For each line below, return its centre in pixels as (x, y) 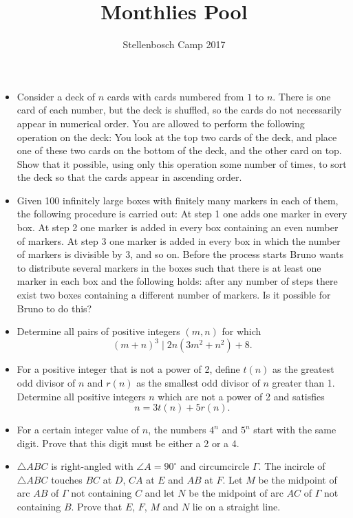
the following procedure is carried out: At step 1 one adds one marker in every (182, 214)
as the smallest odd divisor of (198, 382)
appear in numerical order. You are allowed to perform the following (161, 123)
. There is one (302, 96)
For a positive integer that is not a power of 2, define (128, 369)
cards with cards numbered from (175, 96)
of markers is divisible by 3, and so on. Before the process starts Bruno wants (180, 254)
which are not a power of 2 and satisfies (241, 396)
